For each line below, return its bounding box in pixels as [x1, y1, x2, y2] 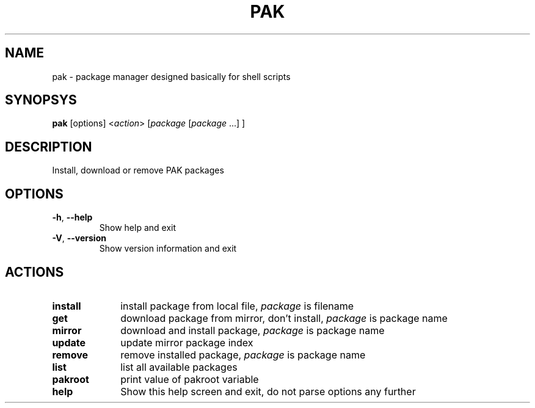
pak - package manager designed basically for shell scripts [52, 71, 291, 82]
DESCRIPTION [5, 139, 92, 155]
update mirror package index [120, 336, 253, 349]
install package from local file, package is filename [120, 299, 354, 312]
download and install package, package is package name [120, 324, 385, 337]
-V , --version [52, 233, 106, 244]
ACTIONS [5, 264, 64, 280]
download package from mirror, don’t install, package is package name [120, 311, 448, 324]
